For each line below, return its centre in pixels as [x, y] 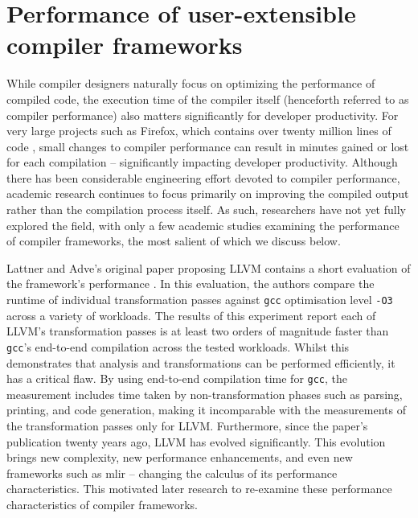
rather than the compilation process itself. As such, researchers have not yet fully [206, 210]
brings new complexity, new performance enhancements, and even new [180, 457]
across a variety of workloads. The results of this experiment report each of [191, 315]
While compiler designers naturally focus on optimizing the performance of [191, 83]
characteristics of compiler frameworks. [102, 504]
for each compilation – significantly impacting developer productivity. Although [202, 162]
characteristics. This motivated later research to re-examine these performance [199, 489]
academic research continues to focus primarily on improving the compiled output [208, 193]
